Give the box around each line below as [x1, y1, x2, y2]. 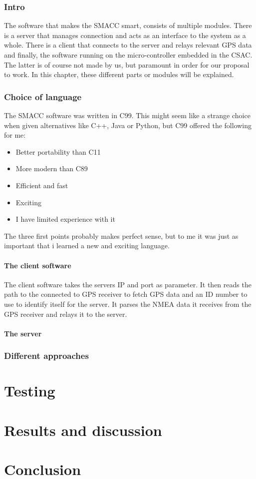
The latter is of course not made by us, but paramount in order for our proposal [4, 59, 250, 70]
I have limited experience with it [15, 214, 115, 224]
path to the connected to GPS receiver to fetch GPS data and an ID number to [4, 289, 248, 299]
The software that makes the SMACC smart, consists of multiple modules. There [4, 20, 252, 31]
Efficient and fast [15, 180, 68, 190]
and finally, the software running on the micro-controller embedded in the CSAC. [4, 50, 253, 60]
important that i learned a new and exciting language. [4, 240, 170, 251]
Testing [4, 380, 55, 401]
